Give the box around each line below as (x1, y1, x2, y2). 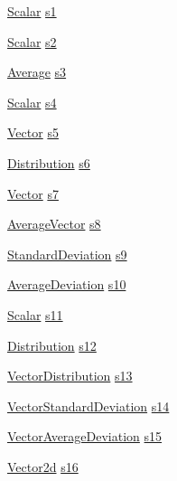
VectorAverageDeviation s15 (7, 427, 163, 446)
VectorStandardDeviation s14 (7, 396, 170, 415)
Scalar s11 (7, 305, 63, 324)
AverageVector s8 (7, 214, 101, 233)
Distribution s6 (7, 153, 90, 172)
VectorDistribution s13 (7, 366, 133, 385)
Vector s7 (7, 184, 59, 203)
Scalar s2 (7, 32, 57, 51)
